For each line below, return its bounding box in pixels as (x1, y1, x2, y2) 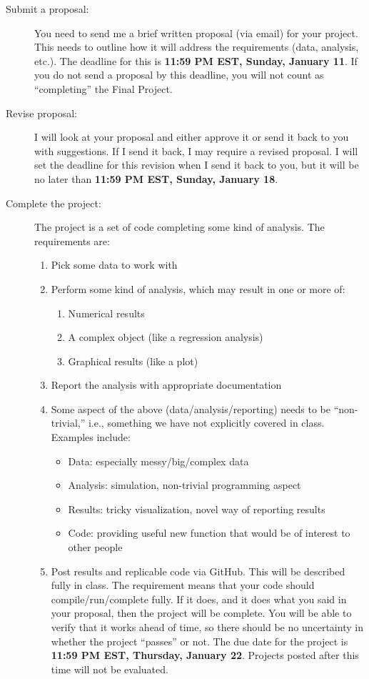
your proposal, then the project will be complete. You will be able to (51, 605, 352, 620)
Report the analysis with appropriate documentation (51, 377, 282, 392)
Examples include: (51, 430, 131, 445)
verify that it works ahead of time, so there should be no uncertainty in (51, 620, 363, 634)
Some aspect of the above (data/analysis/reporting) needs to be (51, 401, 331, 416)
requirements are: (34, 233, 110, 248)
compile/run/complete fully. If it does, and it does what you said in (51, 591, 347, 606)
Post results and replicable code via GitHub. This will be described (51, 563, 345, 578)
